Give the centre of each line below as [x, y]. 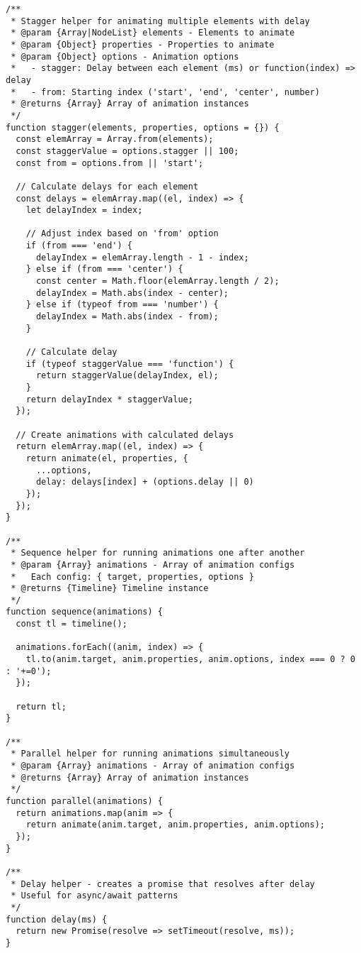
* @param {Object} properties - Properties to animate [143, 44]
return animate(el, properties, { [107, 458]
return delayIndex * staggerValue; [109, 399]
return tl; [41, 706]
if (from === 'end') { [79, 246]
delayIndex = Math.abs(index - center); [132, 293]
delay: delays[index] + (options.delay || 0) [145, 482]
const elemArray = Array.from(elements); [115, 139]
